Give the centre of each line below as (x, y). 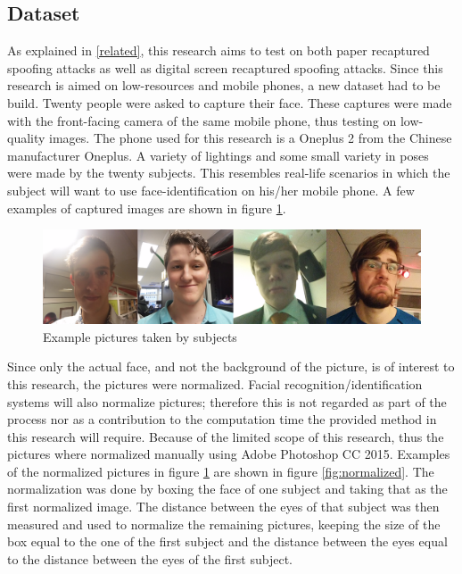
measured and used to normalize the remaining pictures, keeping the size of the (224, 524)
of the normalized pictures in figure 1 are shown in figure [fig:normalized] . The (221, 471)
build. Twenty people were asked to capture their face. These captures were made (230, 102)
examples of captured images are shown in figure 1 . (147, 208)
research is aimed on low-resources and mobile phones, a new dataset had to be (224, 85)
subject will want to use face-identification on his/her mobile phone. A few (211, 190)
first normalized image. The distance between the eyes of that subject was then (223, 507)
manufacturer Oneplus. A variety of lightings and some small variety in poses (218, 155)
